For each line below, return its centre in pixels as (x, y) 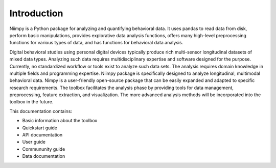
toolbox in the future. (31, 102)
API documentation (42, 135)
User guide (34, 142)
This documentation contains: (41, 111)
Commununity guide (44, 149)
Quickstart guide (40, 128)
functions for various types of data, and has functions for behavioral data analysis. (96, 43)
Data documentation (44, 156)
